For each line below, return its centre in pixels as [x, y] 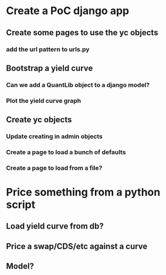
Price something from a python [83, 192]
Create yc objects [39, 120]
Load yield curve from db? [55, 227]
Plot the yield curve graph [44, 100]
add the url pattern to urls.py [48, 49]
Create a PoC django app [68, 11]
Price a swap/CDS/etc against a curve [77, 246]
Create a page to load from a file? [54, 167]
